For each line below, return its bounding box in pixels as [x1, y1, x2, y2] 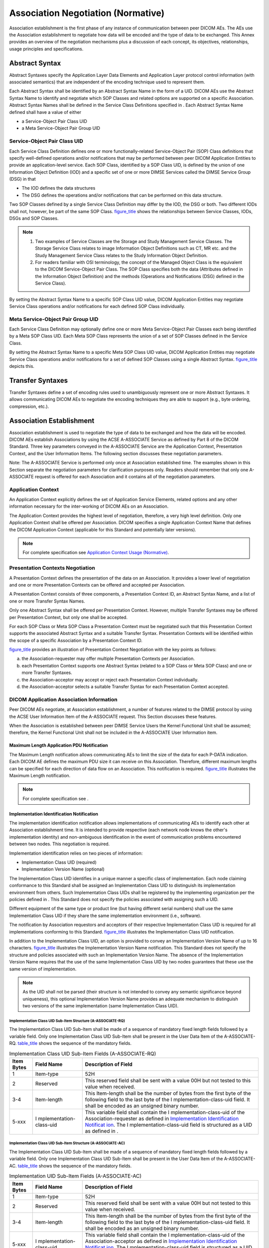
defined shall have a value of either [9, 109, 82, 115]
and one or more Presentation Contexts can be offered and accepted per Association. [9, 582, 185, 588]
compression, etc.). [9, 403, 49, 409]
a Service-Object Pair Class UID [21, 118, 87, 124]
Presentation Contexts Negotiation [9, 565, 96, 572]
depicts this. [9, 363, 35, 369]
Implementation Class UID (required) [21, 859, 97, 866]
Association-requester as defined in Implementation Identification [85, 1115, 239, 1122]
